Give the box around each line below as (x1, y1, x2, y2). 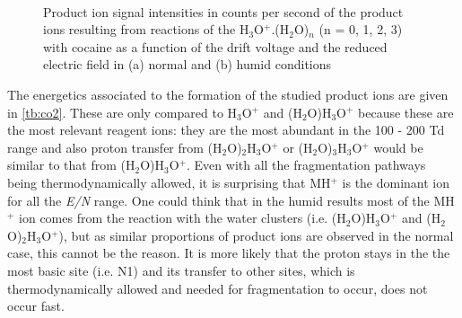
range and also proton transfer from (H (7, 137, 222, 156)
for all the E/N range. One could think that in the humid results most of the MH (7, 190, 455, 209)
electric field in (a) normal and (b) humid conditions (43, 55, 332, 74)
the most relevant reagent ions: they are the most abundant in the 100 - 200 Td (7, 120, 445, 139)
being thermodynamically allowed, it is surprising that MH (7, 172, 331, 191)
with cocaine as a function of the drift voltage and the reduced (43, 37, 388, 56)
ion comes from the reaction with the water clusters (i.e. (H (19, 208, 346, 227)
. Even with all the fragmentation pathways (187, 155, 426, 174)
